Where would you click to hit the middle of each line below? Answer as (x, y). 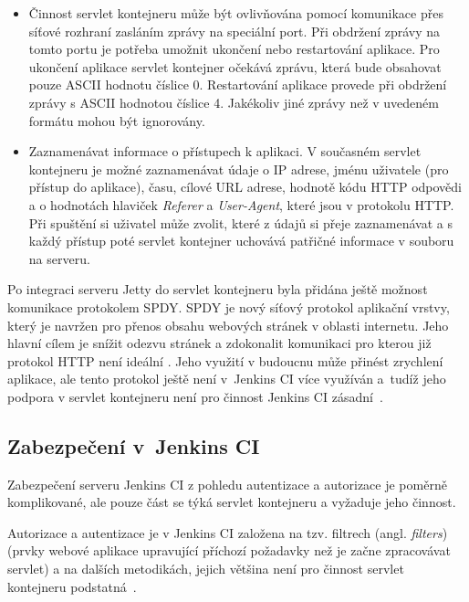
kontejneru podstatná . (72, 586)
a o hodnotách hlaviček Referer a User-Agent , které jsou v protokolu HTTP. (241, 204)
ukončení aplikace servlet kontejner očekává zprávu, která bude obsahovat (235, 66)
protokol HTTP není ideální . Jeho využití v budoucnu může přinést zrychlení (225, 360)
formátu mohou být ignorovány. (117, 120)
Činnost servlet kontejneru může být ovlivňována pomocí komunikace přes (236, 13)
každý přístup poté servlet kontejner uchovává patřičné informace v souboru (241, 241)
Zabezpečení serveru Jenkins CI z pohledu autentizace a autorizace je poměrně (227, 484)
